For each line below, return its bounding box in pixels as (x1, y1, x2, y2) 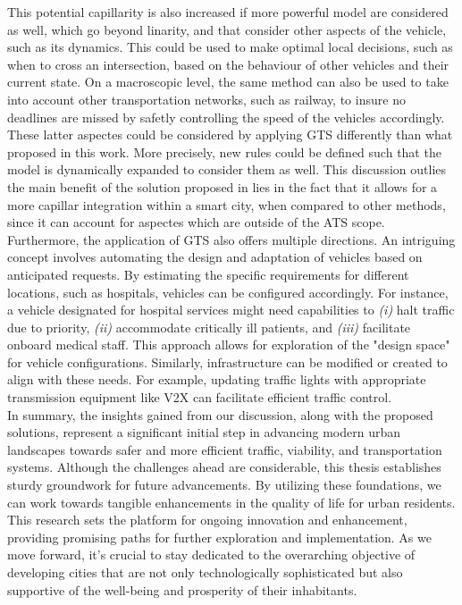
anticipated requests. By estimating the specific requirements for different (7, 265, 409, 283)
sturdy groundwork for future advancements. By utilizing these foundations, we (7, 475, 441, 494)
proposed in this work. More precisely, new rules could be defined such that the (7, 142, 441, 161)
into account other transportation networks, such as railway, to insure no (7, 89, 406, 108)
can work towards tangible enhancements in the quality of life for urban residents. (7, 492, 456, 511)
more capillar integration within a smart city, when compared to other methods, (7, 195, 446, 214)
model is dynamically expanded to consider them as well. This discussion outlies (7, 160, 447, 179)
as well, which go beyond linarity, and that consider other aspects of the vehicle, (7, 20, 447, 38)
